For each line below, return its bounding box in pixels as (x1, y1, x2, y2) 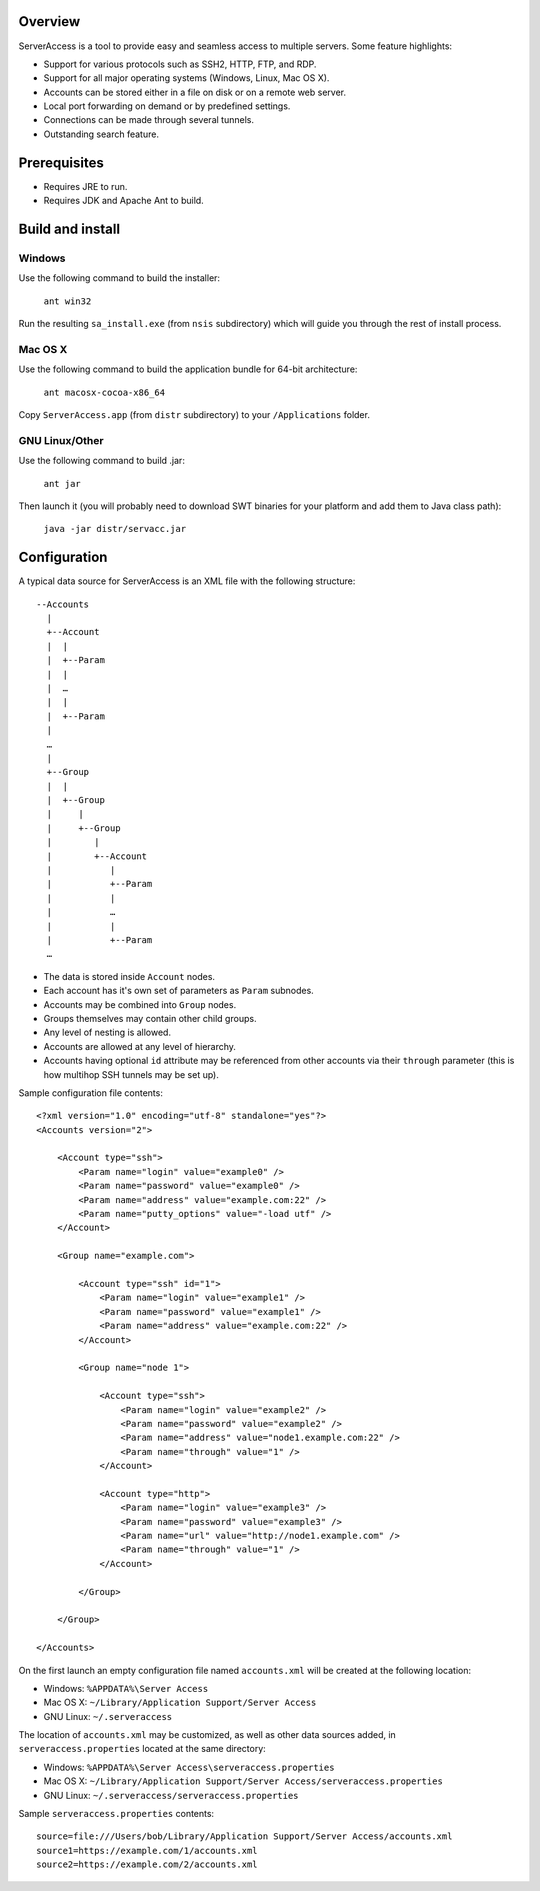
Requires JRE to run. (43, 180, 128, 192)
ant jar (43, 478, 82, 489)
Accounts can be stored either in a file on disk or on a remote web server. (43, 86, 347, 98)
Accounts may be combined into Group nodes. (43, 998, 237, 1010)
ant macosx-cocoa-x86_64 (43, 386, 165, 398)
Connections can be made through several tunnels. (43, 114, 255, 126)
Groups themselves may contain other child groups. (43, 1012, 257, 1024)
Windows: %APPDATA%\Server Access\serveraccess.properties (43, 1761, 335, 1773)
